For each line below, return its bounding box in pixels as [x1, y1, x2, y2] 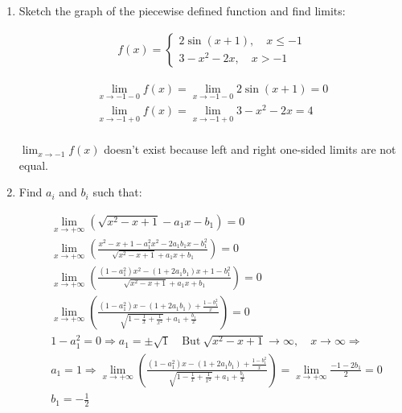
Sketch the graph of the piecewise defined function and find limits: [18, 2, 346, 19]
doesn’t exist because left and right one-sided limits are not [104, 141, 396, 158]
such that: [92, 184, 142, 200]
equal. [18, 156, 48, 173]
